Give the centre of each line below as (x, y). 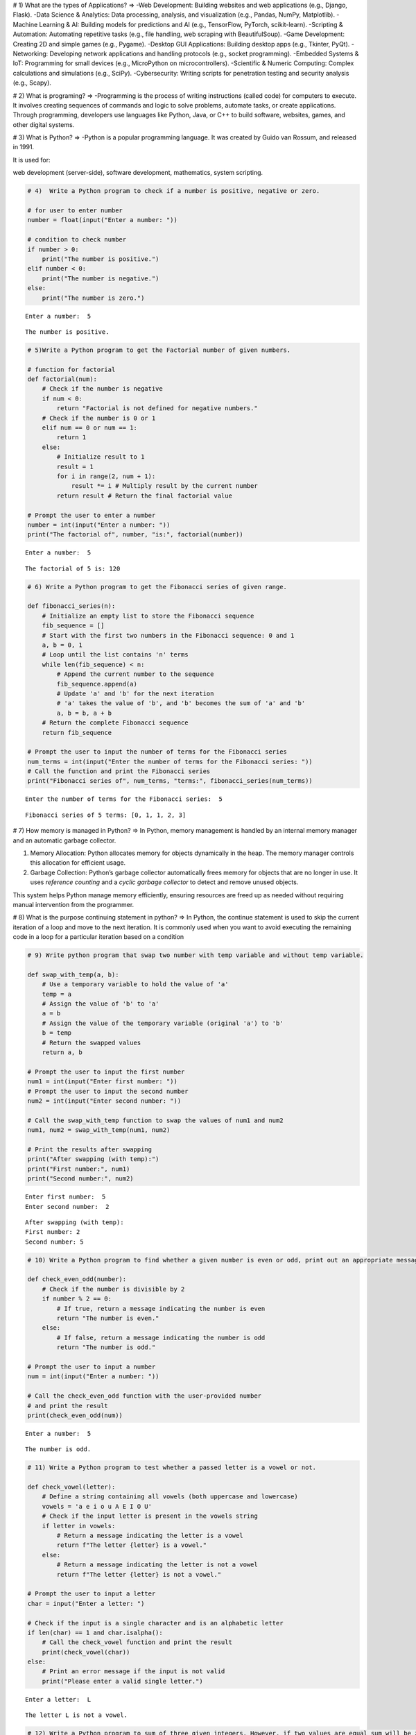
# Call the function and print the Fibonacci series (119, 771)
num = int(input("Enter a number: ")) (93, 1377)
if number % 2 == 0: (77, 1299)
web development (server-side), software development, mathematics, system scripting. (138, 173)
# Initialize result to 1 (101, 457)
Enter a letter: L (58, 1699)
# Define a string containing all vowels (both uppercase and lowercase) (170, 1497)
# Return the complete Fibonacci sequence (115, 723)
